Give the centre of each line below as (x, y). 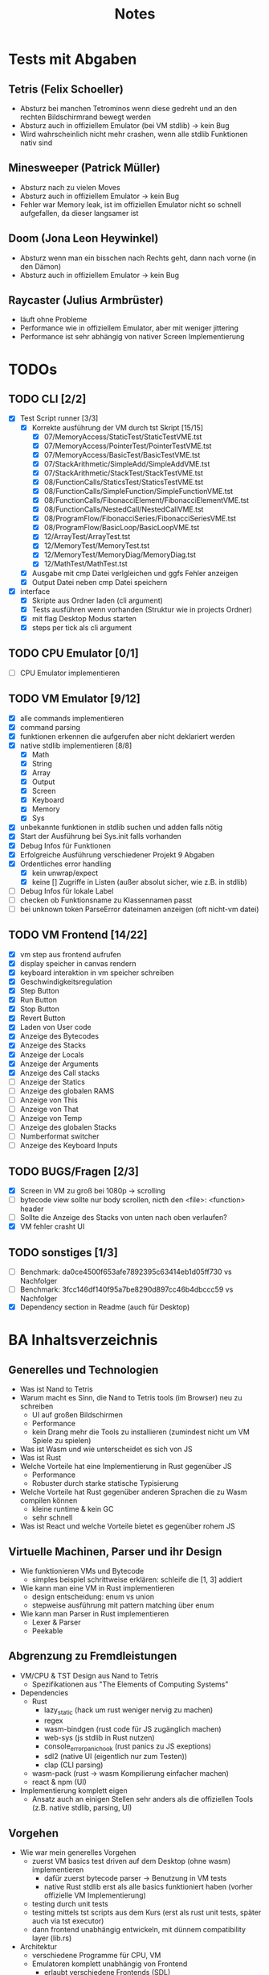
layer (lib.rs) (52, 1938)
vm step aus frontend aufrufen (71, 954)
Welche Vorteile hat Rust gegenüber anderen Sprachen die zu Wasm (133, 1492)
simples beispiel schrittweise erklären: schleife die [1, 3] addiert (137, 1579)
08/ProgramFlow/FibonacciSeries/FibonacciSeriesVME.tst (140, 519)
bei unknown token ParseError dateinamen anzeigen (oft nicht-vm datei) (139, 909)
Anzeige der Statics (53, 1081)
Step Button (40, 991)
